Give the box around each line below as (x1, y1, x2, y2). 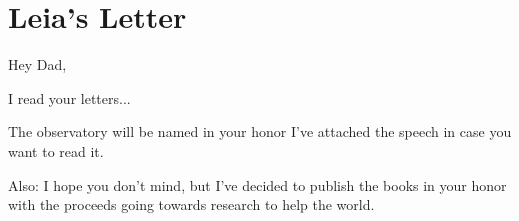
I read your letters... (8, 87, 131, 108)
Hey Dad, (8, 54, 67, 75)
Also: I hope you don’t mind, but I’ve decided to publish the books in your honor (8, 174, 507, 195)
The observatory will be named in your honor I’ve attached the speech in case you (8, 121, 512, 142)
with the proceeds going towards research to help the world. (8, 194, 375, 215)
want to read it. (8, 140, 104, 161)
